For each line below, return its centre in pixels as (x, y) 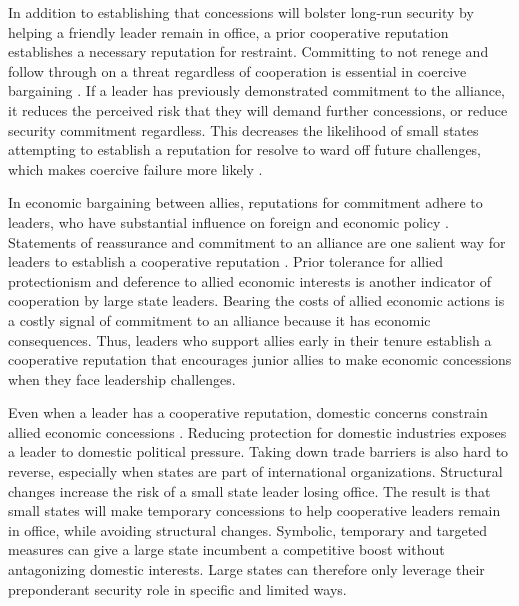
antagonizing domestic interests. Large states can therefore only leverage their (246, 569)
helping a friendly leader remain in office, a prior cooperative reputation (228, 31)
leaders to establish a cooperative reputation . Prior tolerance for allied (226, 261)
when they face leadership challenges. (122, 378)
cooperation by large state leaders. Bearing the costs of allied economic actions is (256, 300)
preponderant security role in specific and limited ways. (177, 588)
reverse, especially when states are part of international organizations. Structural (255, 471)
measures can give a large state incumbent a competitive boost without (226, 549)
